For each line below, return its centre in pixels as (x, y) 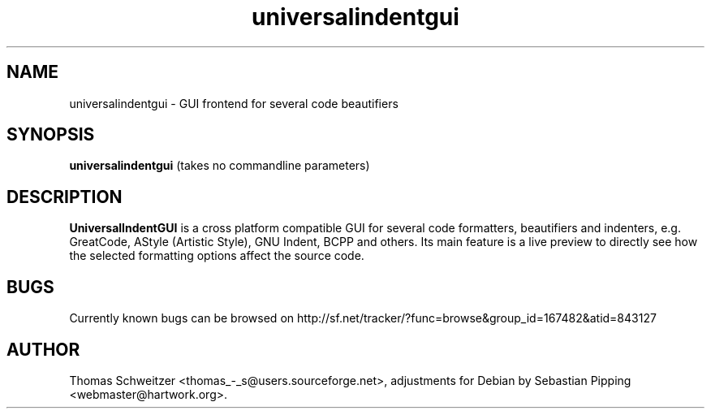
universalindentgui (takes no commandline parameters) (220, 166)
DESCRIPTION (65, 197)
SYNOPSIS (51, 135)
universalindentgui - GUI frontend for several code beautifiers (234, 103)
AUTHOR (43, 349)
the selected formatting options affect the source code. (217, 256)
